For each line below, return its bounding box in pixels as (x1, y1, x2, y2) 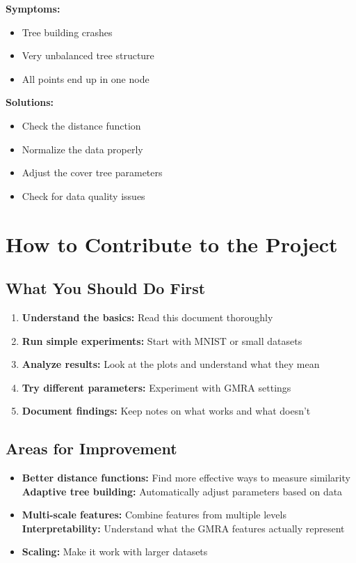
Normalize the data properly (22, 141, 143, 156)
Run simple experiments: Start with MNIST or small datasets (22, 333, 302, 348)
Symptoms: (6, 1, 60, 15)
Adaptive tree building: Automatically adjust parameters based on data (22, 484, 343, 498)
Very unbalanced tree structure (22, 48, 154, 63)
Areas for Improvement (6, 438, 177, 459)
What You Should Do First (6, 277, 206, 299)
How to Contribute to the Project (6, 229, 338, 258)
